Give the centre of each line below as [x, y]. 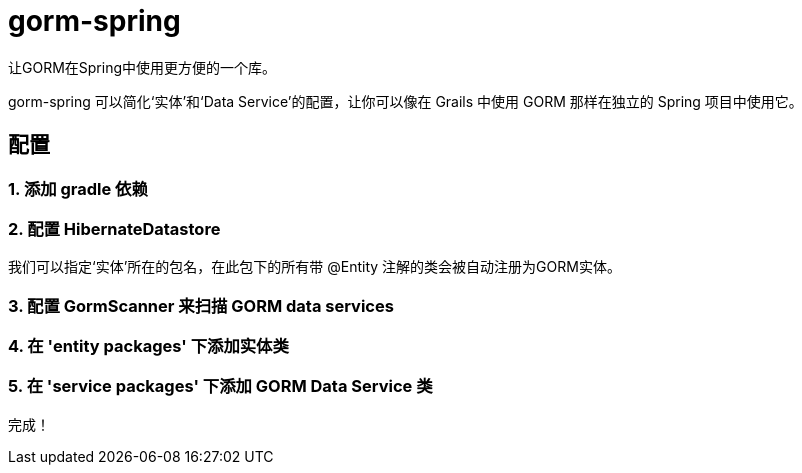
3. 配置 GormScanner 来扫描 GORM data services [201, 305]
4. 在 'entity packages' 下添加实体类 [148, 346]
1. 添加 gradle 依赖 [78, 188]
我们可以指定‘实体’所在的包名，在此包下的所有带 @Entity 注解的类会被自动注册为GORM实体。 [314, 267]
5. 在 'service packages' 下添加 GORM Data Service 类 [220, 386]
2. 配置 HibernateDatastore [114, 228]
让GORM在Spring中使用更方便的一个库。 [142, 67]
